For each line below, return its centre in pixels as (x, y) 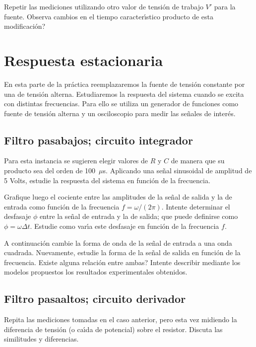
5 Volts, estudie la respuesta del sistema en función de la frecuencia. (107, 180)
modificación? (25, 26)
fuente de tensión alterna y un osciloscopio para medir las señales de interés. (120, 113)
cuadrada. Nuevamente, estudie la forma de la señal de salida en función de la (122, 252)
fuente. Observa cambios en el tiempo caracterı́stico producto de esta (109, 16)
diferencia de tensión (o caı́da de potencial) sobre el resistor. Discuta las (113, 329)
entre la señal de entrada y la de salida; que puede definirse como (139, 216)
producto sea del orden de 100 (50, 171)
